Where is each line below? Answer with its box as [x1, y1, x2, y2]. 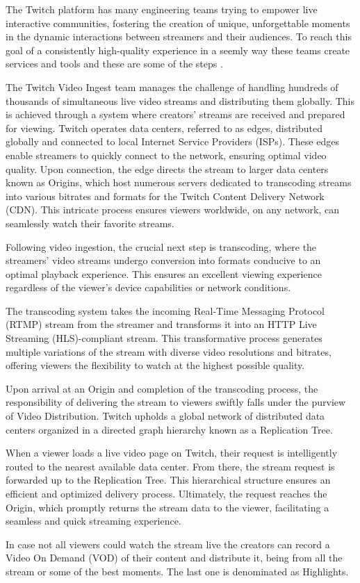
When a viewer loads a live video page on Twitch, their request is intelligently [6, 445, 338, 460]
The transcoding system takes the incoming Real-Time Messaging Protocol [6, 303, 325, 318]
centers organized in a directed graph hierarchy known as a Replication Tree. [6, 422, 333, 436]
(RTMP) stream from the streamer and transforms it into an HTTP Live [6, 317, 317, 331]
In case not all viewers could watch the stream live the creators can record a [6, 536, 330, 551]
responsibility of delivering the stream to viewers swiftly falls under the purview [6, 395, 346, 409]
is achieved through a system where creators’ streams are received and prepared [6, 107, 345, 122]
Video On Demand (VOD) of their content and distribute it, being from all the [6, 550, 343, 565]
